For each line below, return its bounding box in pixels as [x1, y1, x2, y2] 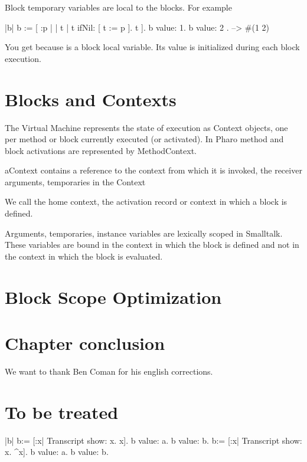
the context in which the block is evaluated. [5, 250, 163, 262]
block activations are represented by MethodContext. [5, 144, 197, 156]
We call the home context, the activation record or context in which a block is [5, 195, 288, 208]
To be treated [5, 399, 119, 424]
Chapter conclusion [5, 331, 165, 355]
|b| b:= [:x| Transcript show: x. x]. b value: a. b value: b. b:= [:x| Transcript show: [5, 434, 302, 446]
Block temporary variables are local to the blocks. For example [5, 1, 232, 13]
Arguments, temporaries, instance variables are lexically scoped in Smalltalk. [5, 227, 283, 239]
